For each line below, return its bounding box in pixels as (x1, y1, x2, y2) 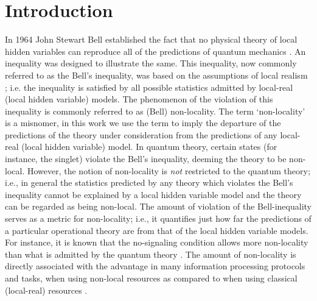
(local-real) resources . (5, 283, 88, 296)
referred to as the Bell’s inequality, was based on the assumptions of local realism (5, 68, 308, 81)
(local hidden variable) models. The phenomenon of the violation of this (5, 93, 273, 105)
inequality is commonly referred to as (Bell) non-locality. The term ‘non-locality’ (5, 104, 305, 117)
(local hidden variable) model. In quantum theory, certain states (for (21, 140, 277, 153)
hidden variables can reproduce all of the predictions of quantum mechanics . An (5, 44, 306, 57)
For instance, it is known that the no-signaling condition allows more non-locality (5, 236, 308, 249)
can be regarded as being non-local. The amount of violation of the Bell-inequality (5, 200, 312, 213)
